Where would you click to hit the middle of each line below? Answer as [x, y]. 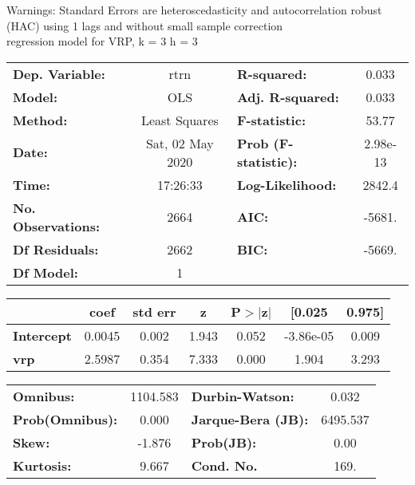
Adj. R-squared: [288, 97]
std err [154, 311]
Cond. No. [224, 465]
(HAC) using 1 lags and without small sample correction [145, 25]
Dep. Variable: [59, 73]
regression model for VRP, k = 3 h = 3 [102, 41]
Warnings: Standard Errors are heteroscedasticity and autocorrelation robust [194, 10]
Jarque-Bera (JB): [250, 419]
